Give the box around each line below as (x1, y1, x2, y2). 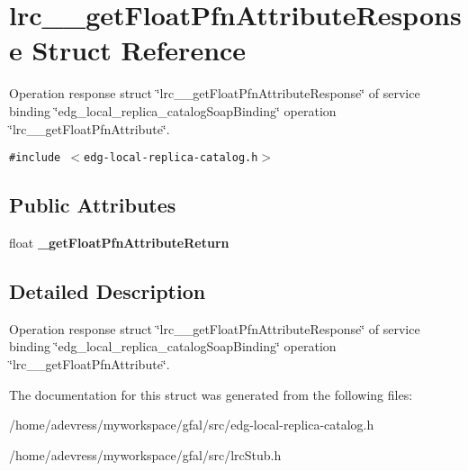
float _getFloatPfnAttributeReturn (9, 232, 229, 251)
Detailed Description (9, 276, 206, 304)
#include (9, 151, 61, 165)
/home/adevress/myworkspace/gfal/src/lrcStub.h (9, 445, 282, 464)
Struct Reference (31, 32, 247, 68)
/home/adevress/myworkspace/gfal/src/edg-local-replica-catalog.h (9, 415, 374, 434)
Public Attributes (9, 191, 176, 219)
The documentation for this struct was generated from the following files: (9, 385, 413, 403)
